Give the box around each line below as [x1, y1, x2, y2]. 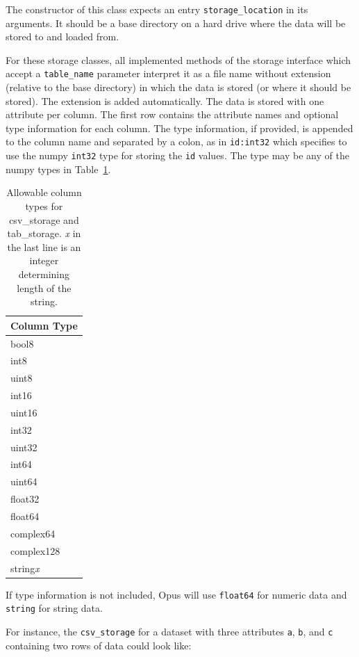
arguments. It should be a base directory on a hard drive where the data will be [6, 15, 346, 30]
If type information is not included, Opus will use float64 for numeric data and [6, 587, 347, 601]
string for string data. [6, 601, 103, 615]
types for [25, 198, 63, 213]
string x [10, 560, 40, 575]
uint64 [10, 474, 37, 489]
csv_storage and [9, 212, 79, 227]
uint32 [10, 439, 37, 454]
